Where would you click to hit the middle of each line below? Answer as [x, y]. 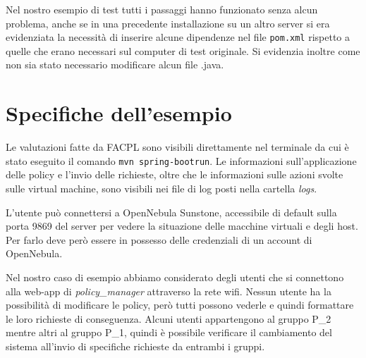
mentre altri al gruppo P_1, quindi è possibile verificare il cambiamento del [169, 332]
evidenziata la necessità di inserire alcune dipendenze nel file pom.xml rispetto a [178, 37]
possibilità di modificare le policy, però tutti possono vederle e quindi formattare [180, 305]
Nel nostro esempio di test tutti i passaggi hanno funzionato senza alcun [162, 9]
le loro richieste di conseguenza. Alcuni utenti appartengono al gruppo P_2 [169, 318]
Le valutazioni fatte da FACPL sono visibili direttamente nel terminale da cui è [177, 147]
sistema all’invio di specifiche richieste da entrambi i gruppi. [135, 346]
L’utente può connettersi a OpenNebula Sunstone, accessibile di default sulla [171, 212]
